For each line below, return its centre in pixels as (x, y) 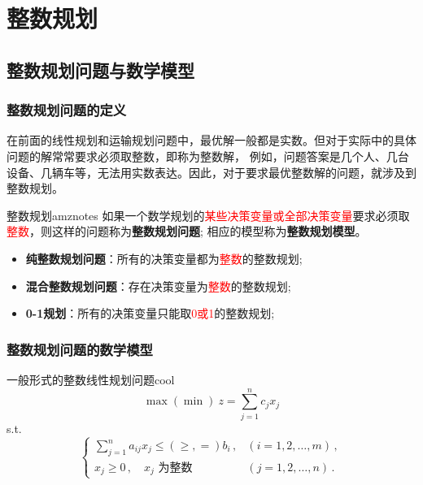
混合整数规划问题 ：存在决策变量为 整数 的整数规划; (158, 286)
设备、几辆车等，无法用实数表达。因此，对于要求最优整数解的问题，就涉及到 (211, 172)
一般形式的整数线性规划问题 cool (91, 379)
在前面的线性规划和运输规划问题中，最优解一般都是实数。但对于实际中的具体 (211, 140)
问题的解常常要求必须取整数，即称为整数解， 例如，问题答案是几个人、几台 (208, 156)
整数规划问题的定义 (67, 110)
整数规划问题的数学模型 (80, 349)
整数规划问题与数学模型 (100, 69)
